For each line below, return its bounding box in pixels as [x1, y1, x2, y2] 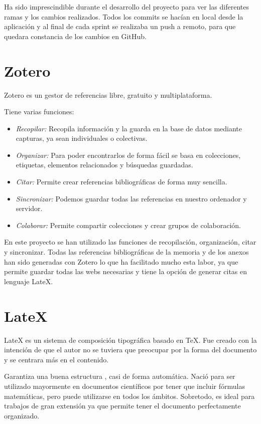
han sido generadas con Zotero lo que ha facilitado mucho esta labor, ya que [4, 256, 238, 267]
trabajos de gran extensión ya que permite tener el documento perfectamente [4, 400, 241, 411]
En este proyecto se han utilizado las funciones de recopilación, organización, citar [4, 237, 256, 247]
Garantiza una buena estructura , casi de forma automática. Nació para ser [4, 371, 235, 381]
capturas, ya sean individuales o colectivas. [16, 133, 148, 143]
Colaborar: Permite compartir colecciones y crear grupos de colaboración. [16, 220, 241, 230]
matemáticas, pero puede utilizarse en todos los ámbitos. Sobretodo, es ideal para [4, 390, 255, 401]
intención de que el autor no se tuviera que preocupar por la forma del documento [4, 344, 257, 355]
